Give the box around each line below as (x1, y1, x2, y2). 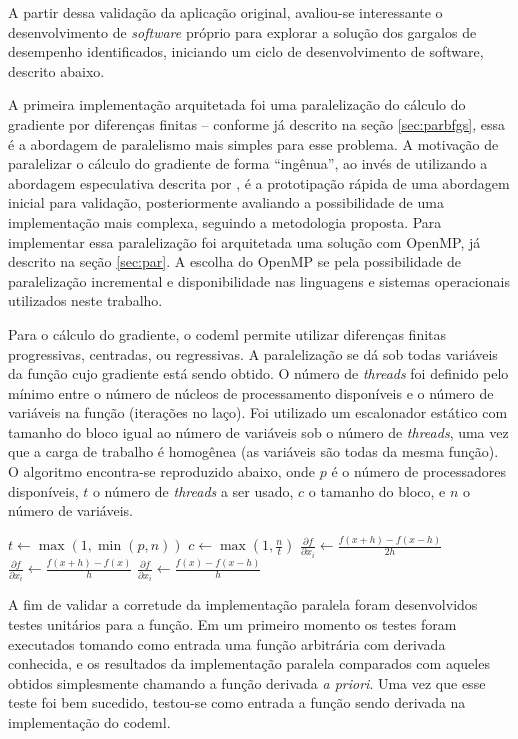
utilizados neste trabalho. (8, 290, 163, 311)
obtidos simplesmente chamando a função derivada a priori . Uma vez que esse (8, 672, 486, 693)
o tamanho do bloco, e (308, 480, 446, 501)
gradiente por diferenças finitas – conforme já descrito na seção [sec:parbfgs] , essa (8, 113, 506, 134)
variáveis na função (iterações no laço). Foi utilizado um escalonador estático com (8, 402, 508, 423)
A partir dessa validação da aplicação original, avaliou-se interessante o (8, 2, 443, 22)
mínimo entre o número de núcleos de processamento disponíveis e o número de (8, 382, 494, 403)
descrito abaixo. (8, 60, 105, 81)
